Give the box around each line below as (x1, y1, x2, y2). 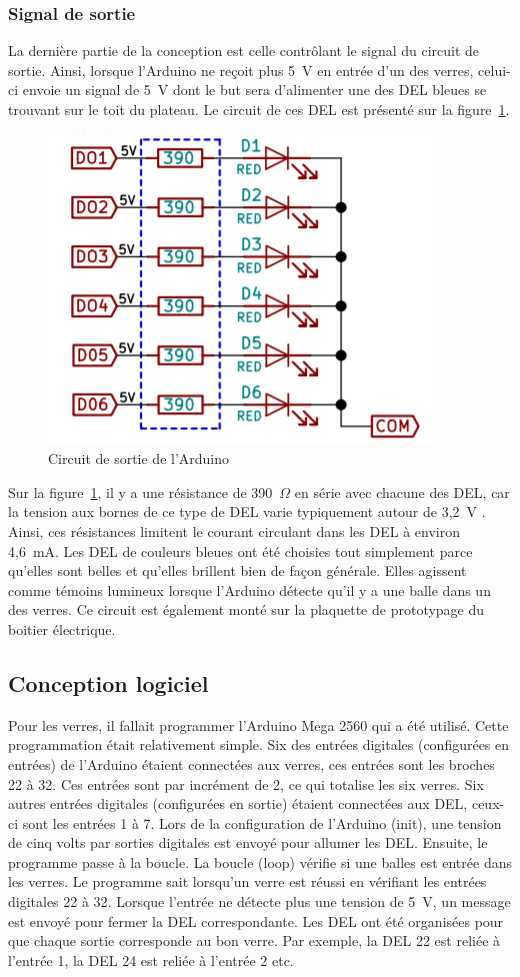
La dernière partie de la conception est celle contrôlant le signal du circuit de (8, 40, 480, 61)
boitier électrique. (8, 618, 116, 639)
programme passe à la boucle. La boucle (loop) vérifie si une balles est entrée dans (8, 851, 512, 872)
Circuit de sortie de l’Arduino (48, 448, 230, 469)
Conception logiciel (8, 667, 209, 698)
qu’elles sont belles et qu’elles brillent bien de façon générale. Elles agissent (8, 560, 467, 581)
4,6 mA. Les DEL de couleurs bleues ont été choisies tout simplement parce (8, 540, 473, 561)
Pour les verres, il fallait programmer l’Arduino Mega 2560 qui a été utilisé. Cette (8, 714, 509, 735)
